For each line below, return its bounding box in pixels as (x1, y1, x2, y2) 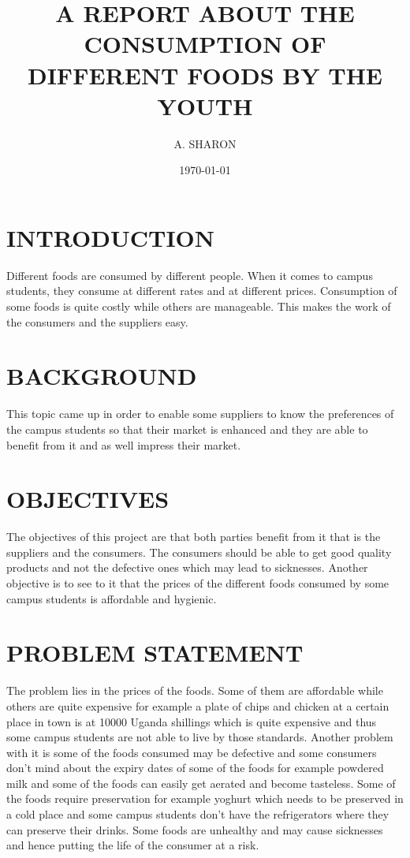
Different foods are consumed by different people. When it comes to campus (6, 267, 373, 283)
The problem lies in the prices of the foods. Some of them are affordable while (6, 682, 383, 699)
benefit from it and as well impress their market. (6, 436, 241, 453)
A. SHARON (173, 135, 237, 151)
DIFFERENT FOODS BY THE (27, 58, 383, 91)
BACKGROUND (6, 360, 197, 392)
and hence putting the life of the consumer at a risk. (6, 837, 259, 853)
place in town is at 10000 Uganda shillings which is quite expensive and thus (6, 713, 377, 729)
